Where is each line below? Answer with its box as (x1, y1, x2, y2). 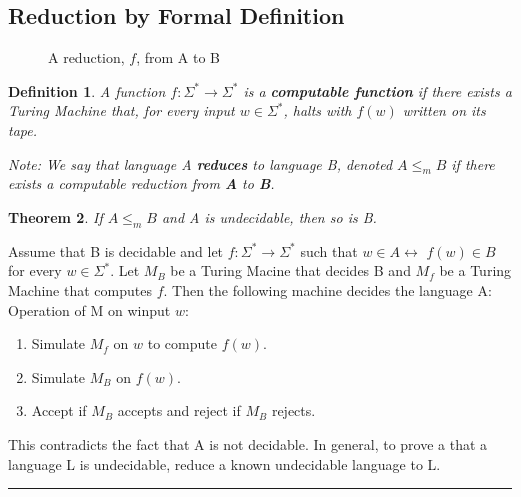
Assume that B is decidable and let (8, 240, 224, 261)
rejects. (271, 400, 316, 421)
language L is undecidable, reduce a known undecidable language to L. (8, 453, 441, 474)
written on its (402, 100, 486, 121)
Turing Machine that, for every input (8, 100, 235, 121)
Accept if (31, 400, 87, 421)
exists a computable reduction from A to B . (8, 173, 275, 194)
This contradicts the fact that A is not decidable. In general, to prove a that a (8, 433, 488, 454)
